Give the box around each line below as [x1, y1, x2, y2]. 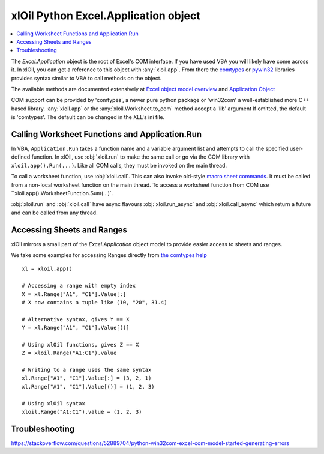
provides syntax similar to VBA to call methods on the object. [11, 74, 162, 82]
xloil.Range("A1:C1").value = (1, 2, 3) [22, 408, 142, 416]
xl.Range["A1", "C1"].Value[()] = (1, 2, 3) [22, 383, 155, 390]
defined [11, 153, 31, 160]
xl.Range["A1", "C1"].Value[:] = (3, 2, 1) [22, 375, 152, 381]
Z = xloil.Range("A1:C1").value [22, 350, 117, 357]
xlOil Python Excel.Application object [11, 9, 200, 22]
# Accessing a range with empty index [22, 282, 136, 289]
